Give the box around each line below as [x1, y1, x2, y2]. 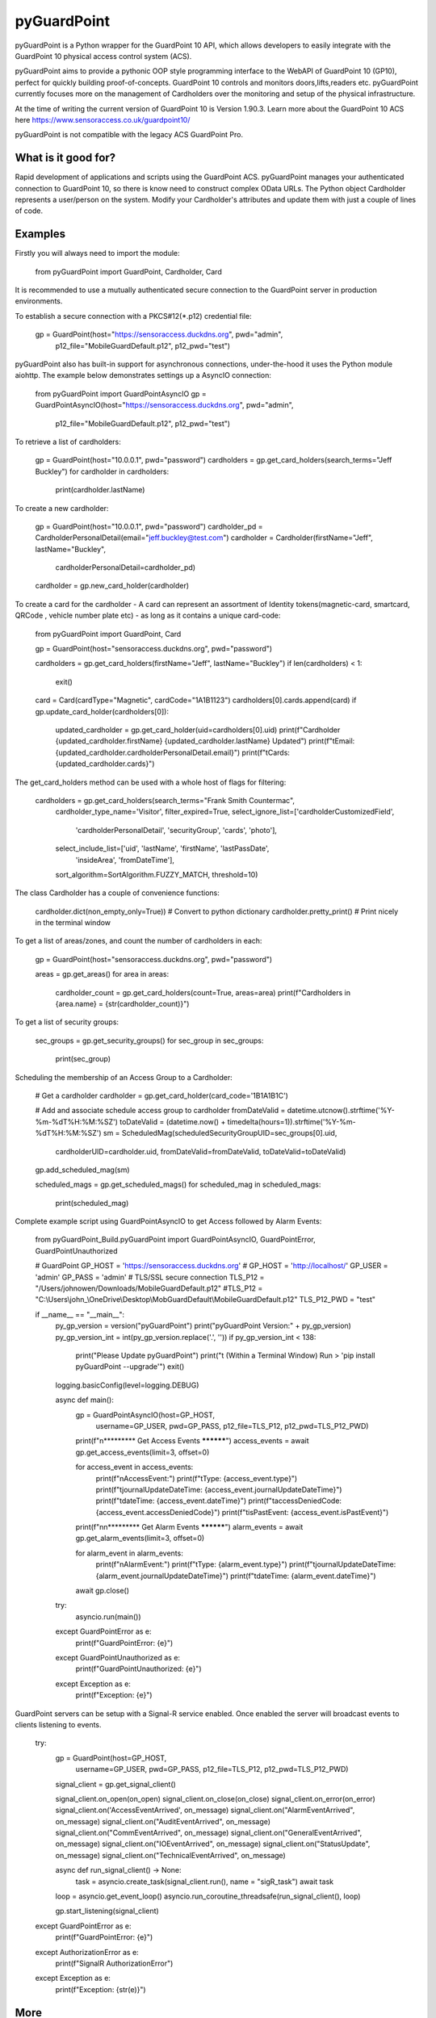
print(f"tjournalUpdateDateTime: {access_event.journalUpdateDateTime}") [95, 1484, 342, 1494]
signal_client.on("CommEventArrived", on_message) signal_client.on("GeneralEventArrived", [55, 1828, 363, 1838]
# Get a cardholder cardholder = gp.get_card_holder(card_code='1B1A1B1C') [35, 1091, 288, 1100]
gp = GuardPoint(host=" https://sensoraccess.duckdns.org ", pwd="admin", [35, 329, 283, 339]
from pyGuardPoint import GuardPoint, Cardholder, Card [35, 266, 222, 276]
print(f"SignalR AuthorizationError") [55, 1958, 174, 1968]
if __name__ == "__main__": [35, 1309, 125, 1319]
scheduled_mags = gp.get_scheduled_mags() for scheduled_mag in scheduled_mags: [35, 1179, 321, 1190]
